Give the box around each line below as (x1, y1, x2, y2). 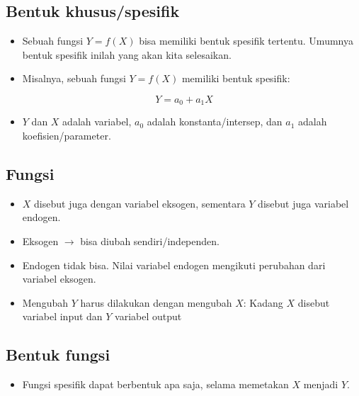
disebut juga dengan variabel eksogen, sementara (34, 196, 246, 210)
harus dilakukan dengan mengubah (80, 295, 232, 310)
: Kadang (243, 295, 283, 310)
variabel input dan (22, 309, 103, 324)
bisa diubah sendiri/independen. (80, 234, 220, 249)
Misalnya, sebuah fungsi (22, 71, 126, 86)
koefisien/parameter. (22, 128, 111, 143)
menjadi (303, 377, 338, 392)
